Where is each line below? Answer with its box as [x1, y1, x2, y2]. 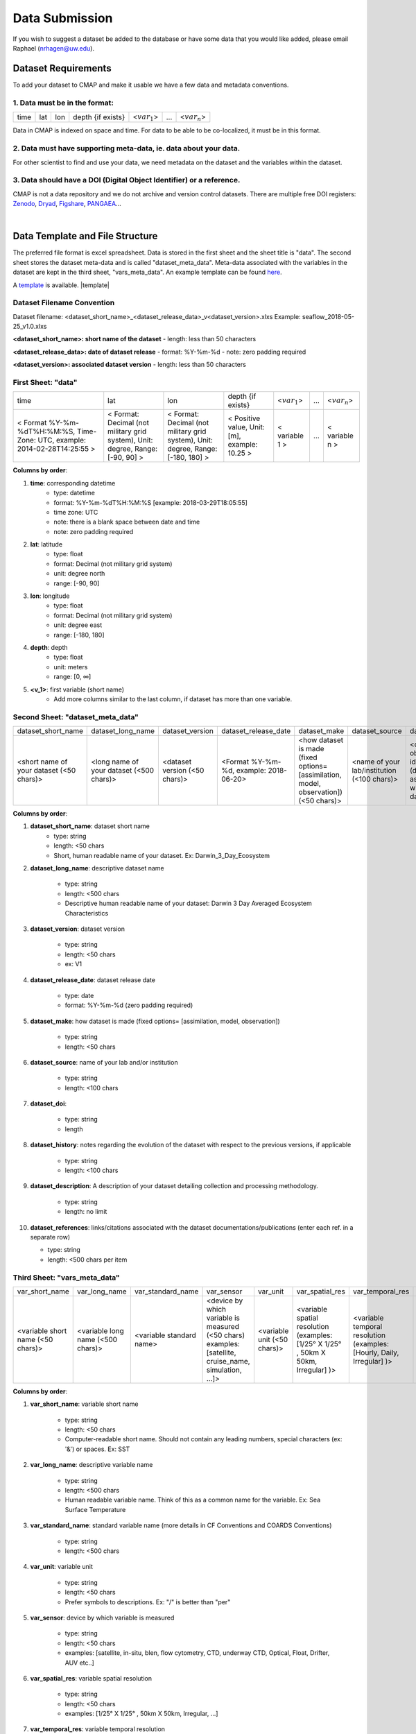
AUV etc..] [64, 1658, 95, 1667]
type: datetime [53, 489, 95, 497]
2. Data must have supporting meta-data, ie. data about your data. [12, 144, 241, 153]
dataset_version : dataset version [30, 925, 125, 933]
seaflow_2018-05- [302, 312, 355, 320]
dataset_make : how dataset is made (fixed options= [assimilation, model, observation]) [30, 1017, 280, 1025]
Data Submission [12, 10, 113, 26]
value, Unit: [227, 422, 265, 432]
